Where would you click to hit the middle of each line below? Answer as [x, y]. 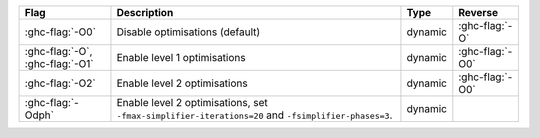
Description [145, 12]
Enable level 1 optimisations [181, 57]
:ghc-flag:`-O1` [59, 63]
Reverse [478, 12]
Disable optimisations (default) [188, 32]
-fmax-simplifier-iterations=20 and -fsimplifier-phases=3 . [254, 115]
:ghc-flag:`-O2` [60, 83]
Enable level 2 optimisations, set [192, 102]
